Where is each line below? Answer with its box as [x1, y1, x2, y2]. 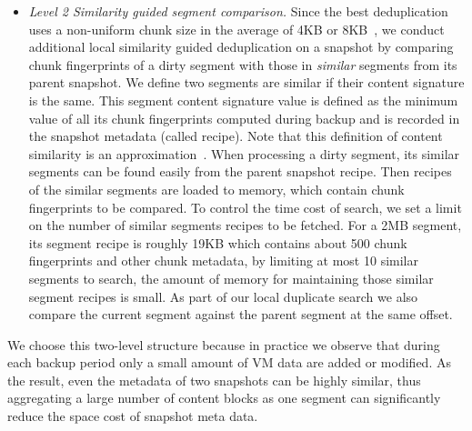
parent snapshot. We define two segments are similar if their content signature [28, 73, 465, 92]
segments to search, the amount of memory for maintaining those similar [28, 268, 434, 287]
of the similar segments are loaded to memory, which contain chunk [28, 179, 405, 198]
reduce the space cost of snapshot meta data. [7, 406, 258, 426]
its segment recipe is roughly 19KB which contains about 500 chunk [28, 233, 407, 252]
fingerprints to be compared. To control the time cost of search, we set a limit [28, 197, 462, 216]
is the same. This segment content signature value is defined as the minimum [28, 90, 458, 109]
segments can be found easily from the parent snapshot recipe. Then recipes [28, 162, 452, 181]
